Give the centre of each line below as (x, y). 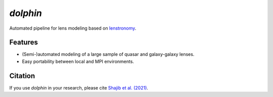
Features (24, 42)
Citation (22, 76)
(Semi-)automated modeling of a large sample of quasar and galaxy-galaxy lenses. (108, 54)
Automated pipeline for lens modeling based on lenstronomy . (73, 28)
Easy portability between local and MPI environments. (78, 61)
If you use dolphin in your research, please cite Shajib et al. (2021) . (79, 87)
